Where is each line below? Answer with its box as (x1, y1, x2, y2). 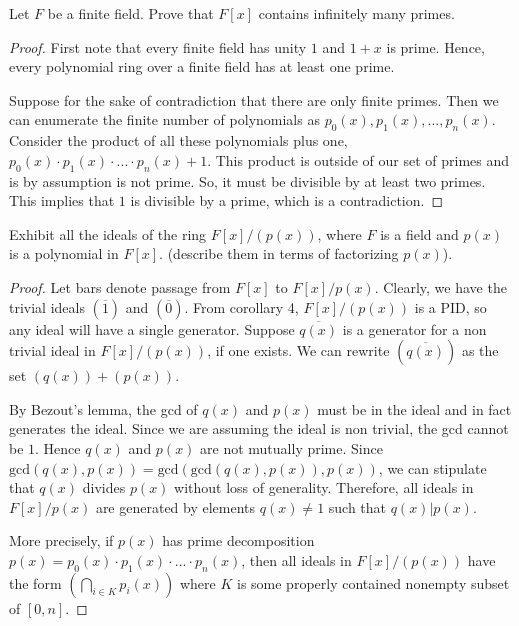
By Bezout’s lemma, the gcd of (9, 398, 198, 419)
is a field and (380, 223, 459, 244)
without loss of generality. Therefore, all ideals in (174, 477, 474, 498)
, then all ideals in (241, 549, 352, 570)
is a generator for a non (342, 318, 487, 339)
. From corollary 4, (184, 296, 299, 317)
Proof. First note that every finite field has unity (9, 36, 307, 57)
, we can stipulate (378, 457, 487, 478)
